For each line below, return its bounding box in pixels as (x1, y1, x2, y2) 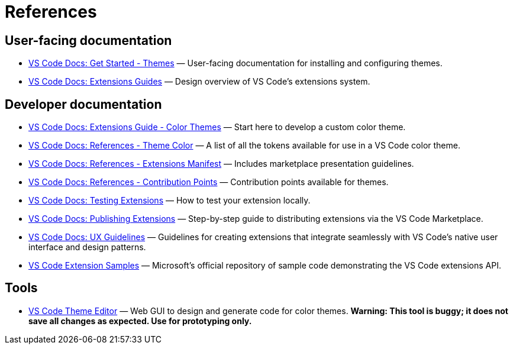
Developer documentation (5, 96, 162, 112)
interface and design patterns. (28, 242, 146, 253)
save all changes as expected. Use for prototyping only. (28, 315, 252, 326)
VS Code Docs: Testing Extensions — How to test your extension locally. (28, 195, 311, 206)
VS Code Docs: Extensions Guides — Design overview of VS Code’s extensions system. (28, 76, 370, 87)
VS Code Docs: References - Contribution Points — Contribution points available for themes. (28, 177, 389, 188)
